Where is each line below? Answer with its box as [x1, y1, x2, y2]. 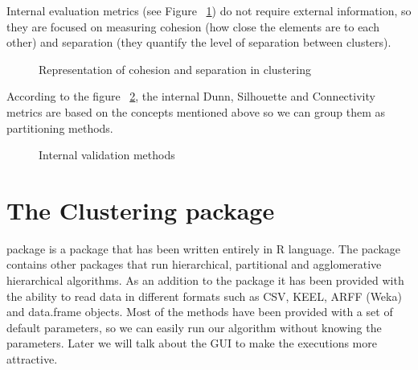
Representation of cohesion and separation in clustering [39, 60, 311, 77]
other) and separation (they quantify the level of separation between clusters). [6, 34, 391, 51]
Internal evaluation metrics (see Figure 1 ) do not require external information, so [6, 2, 412, 18]
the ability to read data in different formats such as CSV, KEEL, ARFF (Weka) [6, 287, 402, 304]
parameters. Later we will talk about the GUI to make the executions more [6, 335, 377, 351]
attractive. [6, 351, 58, 368]
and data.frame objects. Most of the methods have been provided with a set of [6, 303, 393, 320]
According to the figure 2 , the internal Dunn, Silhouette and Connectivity [6, 88, 375, 105]
